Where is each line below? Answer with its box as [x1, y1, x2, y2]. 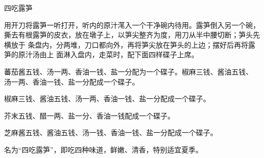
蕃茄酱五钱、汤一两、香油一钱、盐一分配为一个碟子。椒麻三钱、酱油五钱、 [4, 66, 253, 76]
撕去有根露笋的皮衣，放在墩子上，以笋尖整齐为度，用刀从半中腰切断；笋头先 [4, 29, 260, 40]
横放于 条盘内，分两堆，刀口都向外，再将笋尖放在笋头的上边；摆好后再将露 [4, 39, 255, 50]
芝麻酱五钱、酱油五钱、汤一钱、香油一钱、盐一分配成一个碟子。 [4, 127, 217, 138]
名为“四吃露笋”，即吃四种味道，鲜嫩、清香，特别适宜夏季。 [4, 144, 203, 154]
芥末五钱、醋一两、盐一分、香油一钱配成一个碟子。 [4, 110, 175, 121]
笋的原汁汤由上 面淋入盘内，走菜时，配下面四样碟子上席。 [4, 49, 199, 60]
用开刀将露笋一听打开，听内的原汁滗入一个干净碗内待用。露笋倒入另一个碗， [4, 19, 260, 30]
